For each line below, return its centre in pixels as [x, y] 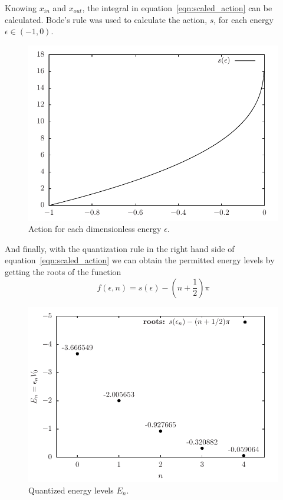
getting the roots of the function [63, 271]
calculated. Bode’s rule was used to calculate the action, [106, 19]
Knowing [21, 8]
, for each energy [243, 19]
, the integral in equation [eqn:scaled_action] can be [177, 8]
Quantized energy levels [71, 490]
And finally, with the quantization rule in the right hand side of [120, 248]
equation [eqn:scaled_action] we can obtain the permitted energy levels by [140, 260]
